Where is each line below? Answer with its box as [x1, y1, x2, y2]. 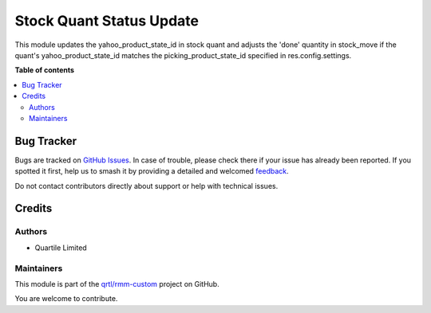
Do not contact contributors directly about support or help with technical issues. [14, 181, 279, 190]
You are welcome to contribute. [14, 294, 118, 303]
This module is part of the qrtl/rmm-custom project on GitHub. [14, 279, 219, 288]
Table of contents [14, 65, 75, 75]
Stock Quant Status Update [14, 12, 200, 29]
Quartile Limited [34, 243, 87, 252]
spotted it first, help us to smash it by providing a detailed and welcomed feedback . [14, 166, 289, 176]
